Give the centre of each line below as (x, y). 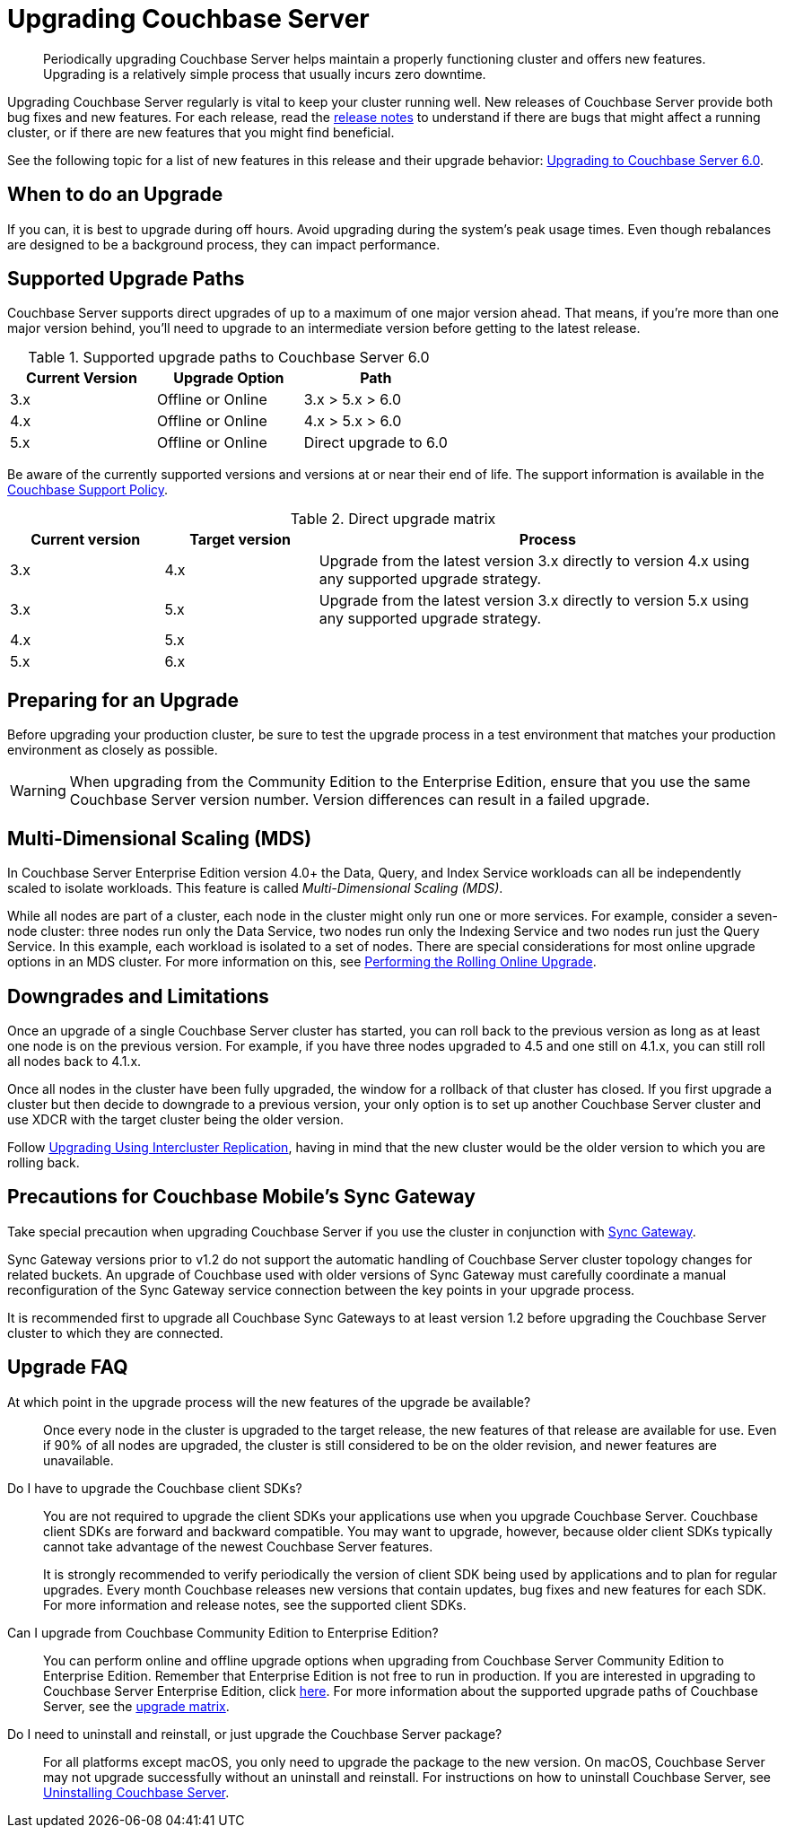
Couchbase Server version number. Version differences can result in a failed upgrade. (360, 800)
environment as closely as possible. (113, 750)
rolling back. (44, 1162)
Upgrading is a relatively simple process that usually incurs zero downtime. (265, 74)
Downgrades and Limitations (138, 996)
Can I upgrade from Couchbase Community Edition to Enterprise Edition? (223, 1632)
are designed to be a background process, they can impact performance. (224, 244)
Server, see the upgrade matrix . (136, 1706)
